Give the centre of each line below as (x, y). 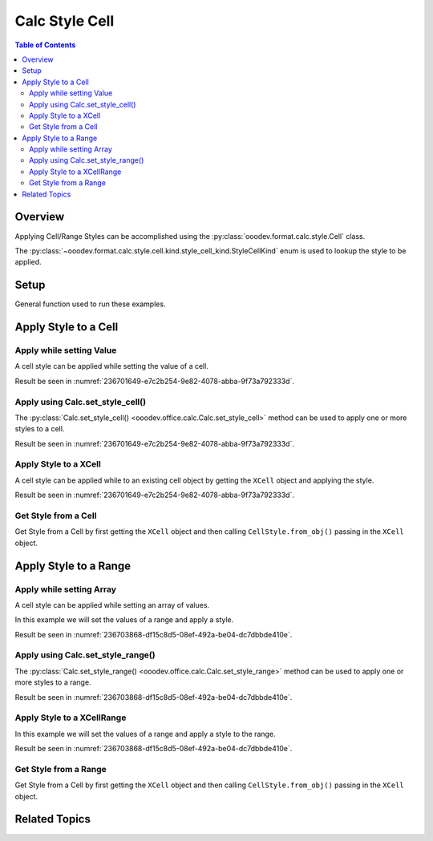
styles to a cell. (40, 429)
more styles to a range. (53, 682)
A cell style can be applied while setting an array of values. (112, 604)
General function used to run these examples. (90, 304)
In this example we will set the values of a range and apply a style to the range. (145, 734)
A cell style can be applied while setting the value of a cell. (111, 366)
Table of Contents (45, 45)
